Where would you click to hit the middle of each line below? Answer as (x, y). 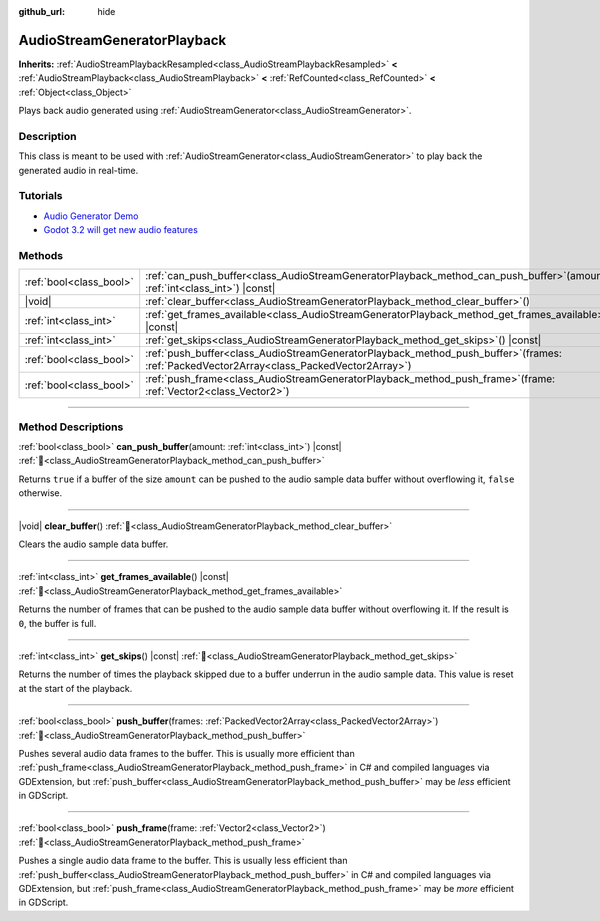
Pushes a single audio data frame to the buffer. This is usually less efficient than (183, 861)
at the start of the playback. (75, 688)
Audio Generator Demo (91, 216)
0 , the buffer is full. (57, 623)
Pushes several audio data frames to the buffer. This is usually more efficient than (186, 753)
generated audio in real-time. (78, 170)
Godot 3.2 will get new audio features (121, 230)
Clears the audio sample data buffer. (93, 544)
